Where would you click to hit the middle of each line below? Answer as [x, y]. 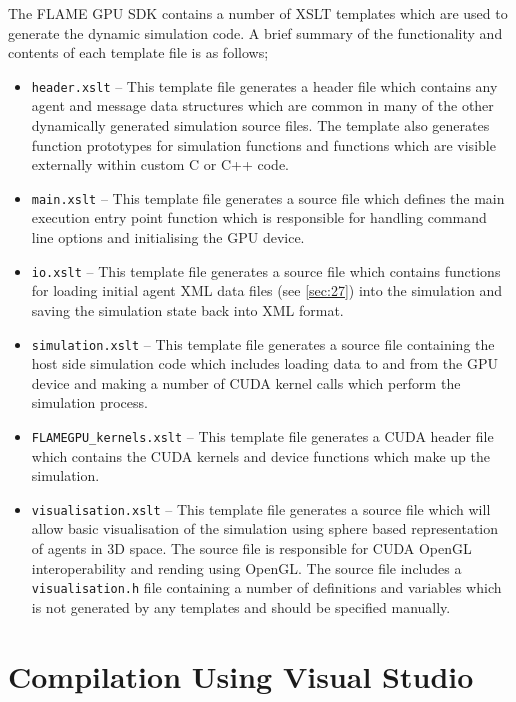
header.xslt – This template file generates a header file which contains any [264, 85]
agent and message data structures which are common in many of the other [262, 105]
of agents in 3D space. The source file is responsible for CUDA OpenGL [251, 548]
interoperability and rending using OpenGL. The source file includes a [246, 567]
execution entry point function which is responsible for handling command [259, 217]
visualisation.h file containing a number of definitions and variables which [266, 587]
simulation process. [89, 402]
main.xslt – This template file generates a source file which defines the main [268, 197]
